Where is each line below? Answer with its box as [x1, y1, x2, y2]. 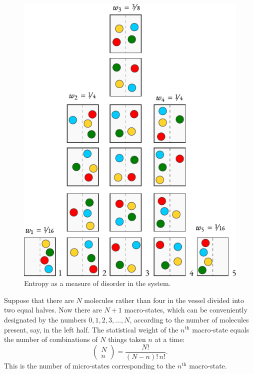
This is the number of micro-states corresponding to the [4, 360, 175, 370]
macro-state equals [192, 324, 249, 334]
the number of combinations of [4, 334, 98, 344]
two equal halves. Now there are [4, 304, 102, 315]
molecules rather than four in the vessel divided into [84, 294, 244, 305]
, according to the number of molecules [129, 314, 249, 324]
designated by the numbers [4, 314, 86, 324]
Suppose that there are [4, 294, 74, 305]
